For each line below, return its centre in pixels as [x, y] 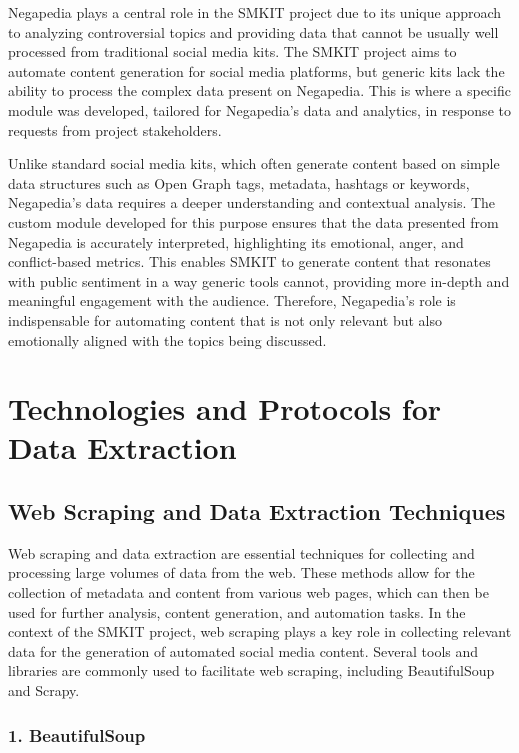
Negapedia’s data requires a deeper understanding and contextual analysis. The [252, 202]
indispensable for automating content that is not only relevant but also [225, 319]
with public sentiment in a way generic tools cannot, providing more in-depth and [259, 280]
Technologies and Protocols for [225, 408]
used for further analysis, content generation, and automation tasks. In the [237, 611]
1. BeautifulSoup [77, 734]
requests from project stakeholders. [115, 129]
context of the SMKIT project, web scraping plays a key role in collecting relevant [260, 631]
